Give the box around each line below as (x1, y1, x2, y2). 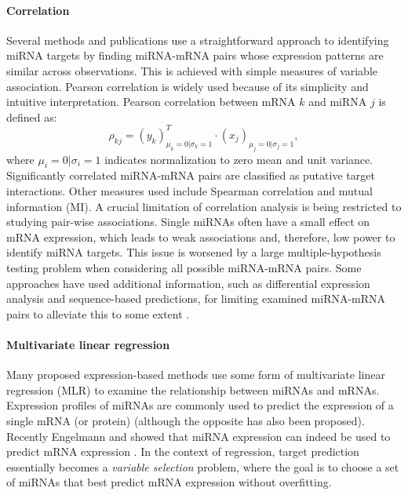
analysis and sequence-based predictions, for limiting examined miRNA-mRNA (6, 290, 386, 307)
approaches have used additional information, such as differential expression (6, 275, 370, 291)
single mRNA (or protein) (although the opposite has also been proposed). (6, 412, 365, 428)
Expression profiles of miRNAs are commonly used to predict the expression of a (6, 397, 394, 413)
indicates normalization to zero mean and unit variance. (104, 151, 373, 167)
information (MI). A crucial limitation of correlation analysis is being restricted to (6, 198, 402, 214)
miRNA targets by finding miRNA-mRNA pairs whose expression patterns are (6, 47, 384, 64)
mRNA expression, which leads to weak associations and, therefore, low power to (6, 228, 395, 245)
